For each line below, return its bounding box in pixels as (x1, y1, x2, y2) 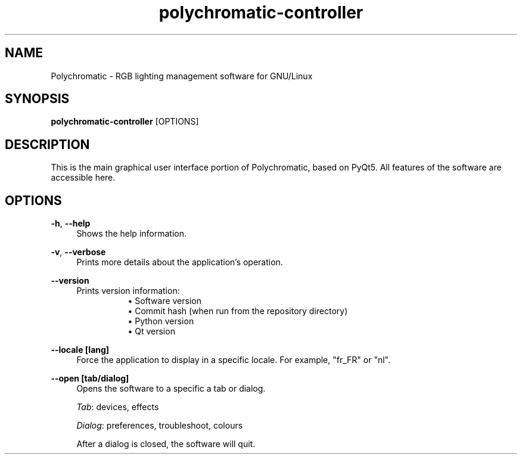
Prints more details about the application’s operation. (76, 257, 283, 268)
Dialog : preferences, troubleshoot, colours (76, 420, 243, 431)
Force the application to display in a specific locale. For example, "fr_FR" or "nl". (76, 355, 391, 365)
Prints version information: (76, 286, 180, 296)
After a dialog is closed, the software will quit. (76, 439, 256, 449)
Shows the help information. (76, 228, 187, 239)
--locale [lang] (51, 345, 110, 355)
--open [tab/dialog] (51, 373, 129, 384)
